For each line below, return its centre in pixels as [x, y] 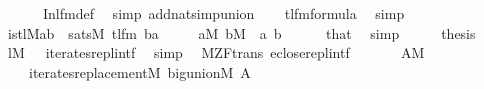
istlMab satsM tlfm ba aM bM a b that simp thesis [241, 32]
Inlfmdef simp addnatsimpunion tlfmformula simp [223, 13]
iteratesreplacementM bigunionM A [139, 71]
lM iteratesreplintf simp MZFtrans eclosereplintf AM [216, 52]
